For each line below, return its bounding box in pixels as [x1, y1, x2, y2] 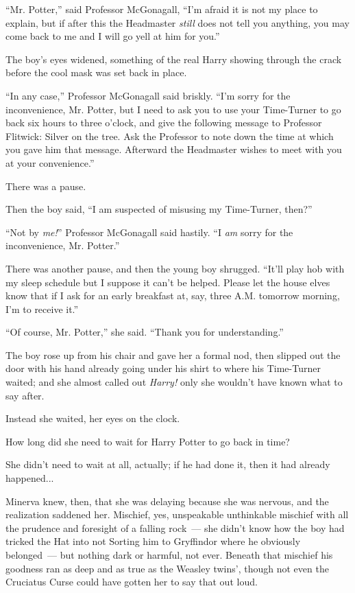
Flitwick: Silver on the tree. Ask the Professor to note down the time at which [5, 128, 334, 143]
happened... [5, 471, 54, 485]
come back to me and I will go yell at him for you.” [5, 29, 220, 43]
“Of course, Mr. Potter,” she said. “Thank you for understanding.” [5, 325, 284, 339]
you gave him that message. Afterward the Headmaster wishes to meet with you [5, 142, 342, 156]
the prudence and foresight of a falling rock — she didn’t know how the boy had [5, 520, 345, 535]
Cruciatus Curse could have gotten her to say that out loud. [5, 574, 258, 589]
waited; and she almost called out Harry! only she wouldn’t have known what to [5, 375, 343, 389]
